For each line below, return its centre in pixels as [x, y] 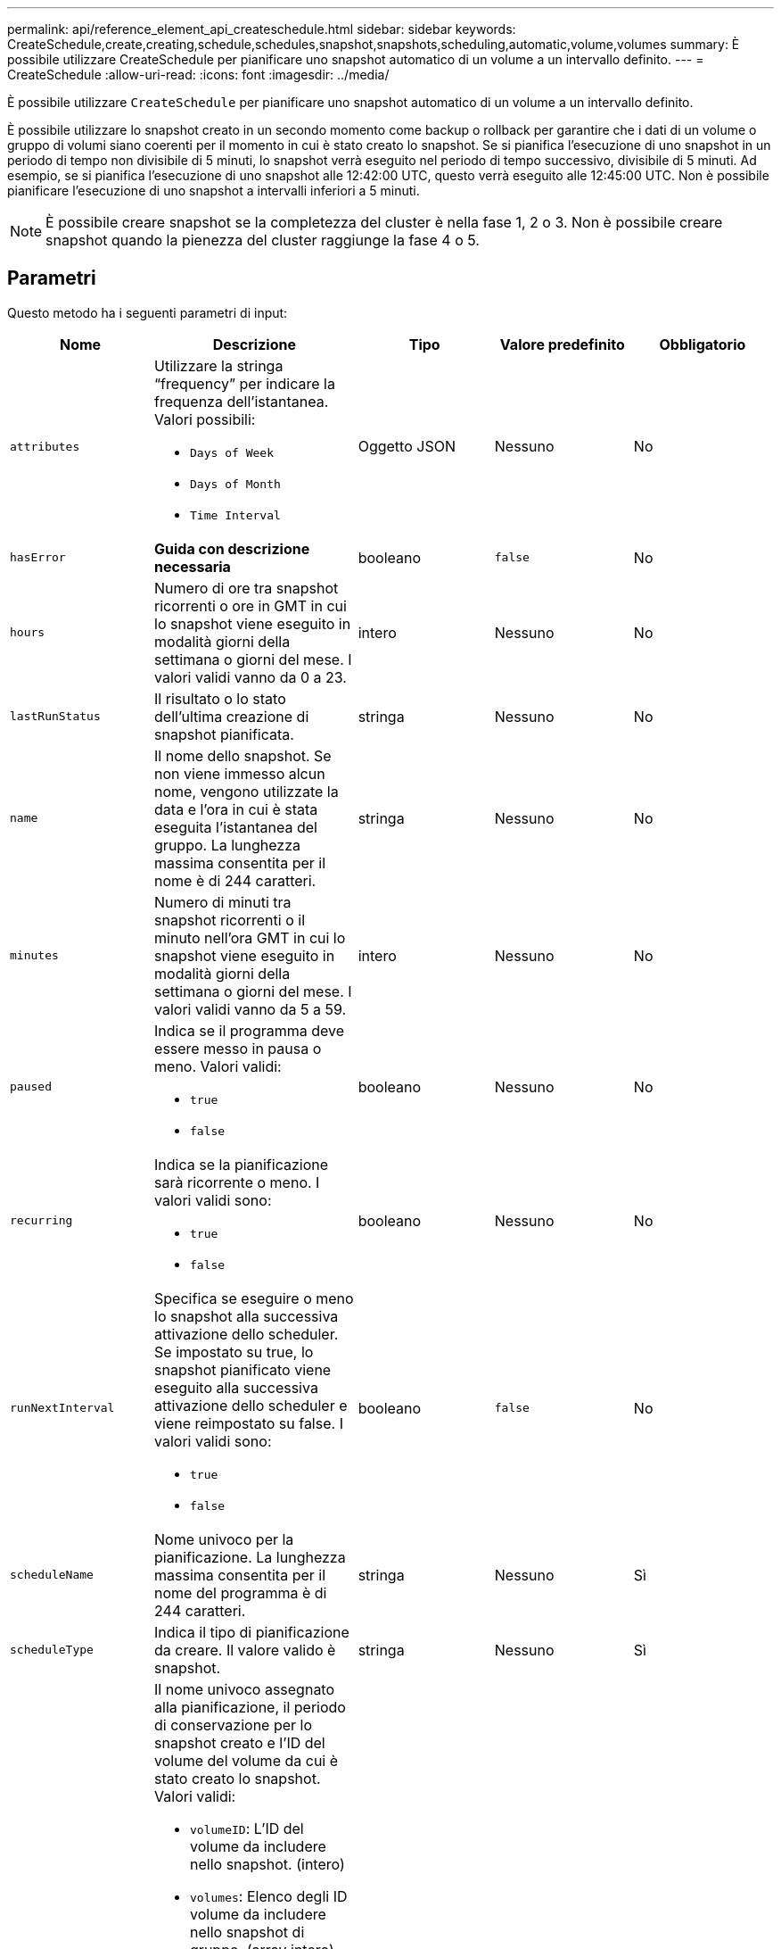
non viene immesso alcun [240, 773]
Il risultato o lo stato [220, 698]
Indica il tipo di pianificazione [252, 1632]
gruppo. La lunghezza [227, 845]
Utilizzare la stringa [219, 365]
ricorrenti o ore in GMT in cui [251, 605]
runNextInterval [62, 1408]
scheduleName [52, 1575]
